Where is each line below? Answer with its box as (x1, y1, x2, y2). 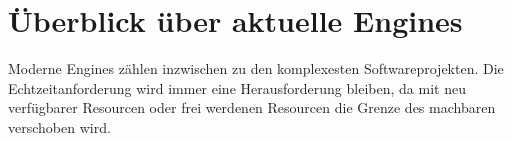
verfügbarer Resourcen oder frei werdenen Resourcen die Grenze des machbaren (8, 97, 496, 118)
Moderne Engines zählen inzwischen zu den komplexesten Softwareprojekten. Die (8, 58, 504, 79)
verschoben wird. (8, 116, 111, 137)
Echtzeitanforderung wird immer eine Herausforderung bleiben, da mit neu (8, 77, 466, 98)
